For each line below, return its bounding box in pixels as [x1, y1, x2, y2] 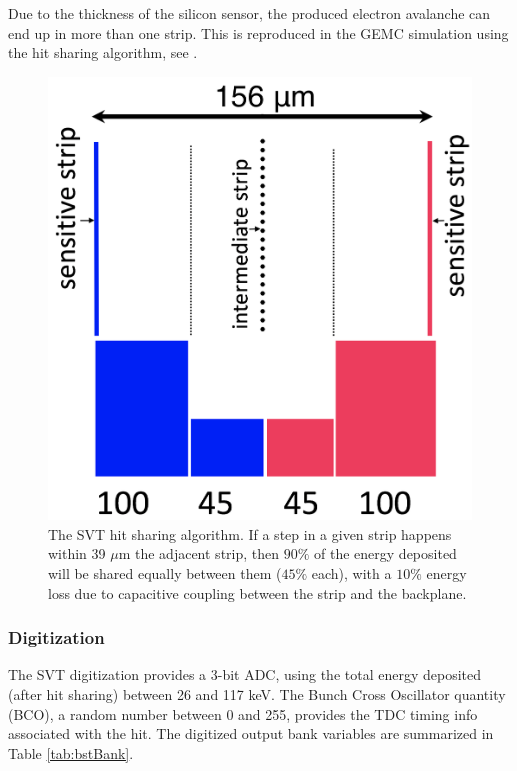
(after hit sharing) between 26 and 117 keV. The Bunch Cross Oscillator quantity [8, 684, 506, 705]
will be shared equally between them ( [48, 563, 282, 584]
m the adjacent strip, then [118, 543, 280, 564]
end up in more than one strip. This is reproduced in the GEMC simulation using [8, 22, 509, 43]
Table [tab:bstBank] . [8, 742, 134, 763]
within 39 [48, 543, 106, 564]
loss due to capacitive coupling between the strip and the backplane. [48, 582, 467, 603]
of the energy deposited [314, 543, 457, 564]
